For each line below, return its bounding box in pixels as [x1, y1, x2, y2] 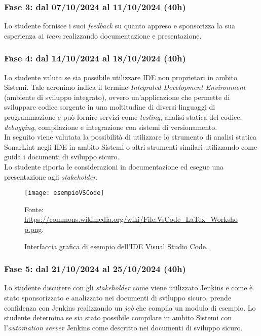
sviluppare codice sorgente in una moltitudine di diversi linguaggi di [4, 102, 215, 112]
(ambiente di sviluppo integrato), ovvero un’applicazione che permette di [4, 91, 230, 102]
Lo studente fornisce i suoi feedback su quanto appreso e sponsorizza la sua [4, 20, 235, 31]
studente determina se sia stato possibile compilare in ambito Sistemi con [4, 312, 232, 323]
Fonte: [24, 204, 44, 214]
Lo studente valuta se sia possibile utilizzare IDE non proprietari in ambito [4, 72, 238, 82]
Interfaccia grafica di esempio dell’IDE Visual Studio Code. [24, 241, 208, 251]
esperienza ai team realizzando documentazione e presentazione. [4, 30, 202, 41]
